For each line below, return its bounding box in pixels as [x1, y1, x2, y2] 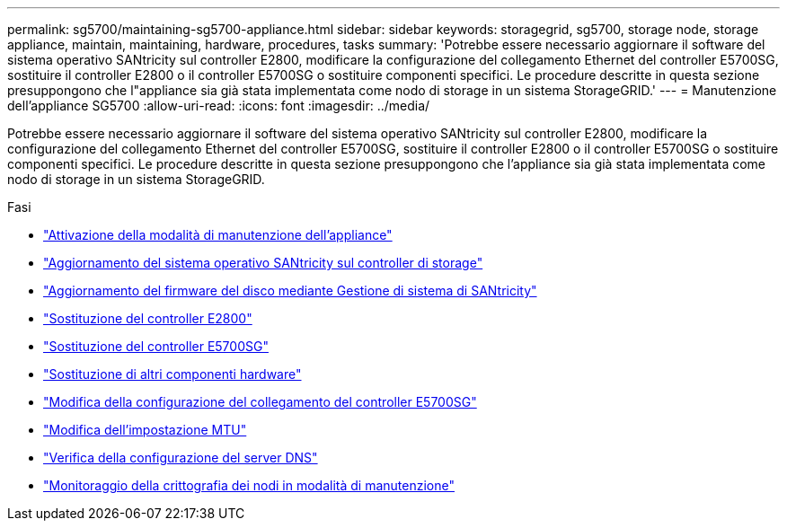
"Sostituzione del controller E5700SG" [43, 339, 269, 354]
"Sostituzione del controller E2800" [43, 311, 252, 326]
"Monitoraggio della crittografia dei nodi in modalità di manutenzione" [43, 478, 455, 493]
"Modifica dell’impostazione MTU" [43, 422, 247, 437]
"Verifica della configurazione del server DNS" [43, 450, 318, 465]
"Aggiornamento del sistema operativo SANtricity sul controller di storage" [43, 255, 483, 270]
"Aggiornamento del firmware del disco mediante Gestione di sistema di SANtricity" [43, 283, 537, 298]
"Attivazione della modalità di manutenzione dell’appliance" [43, 227, 393, 242]
